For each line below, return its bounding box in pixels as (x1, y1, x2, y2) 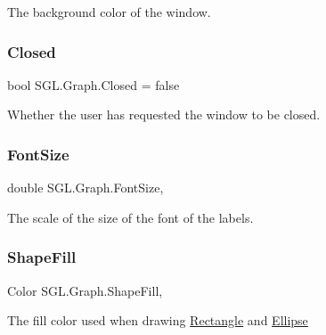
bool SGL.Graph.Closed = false (7, 75, 180, 94)
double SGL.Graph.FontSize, (7, 178, 164, 197)
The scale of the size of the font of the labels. (7, 208, 254, 226)
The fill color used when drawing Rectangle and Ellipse (7, 311, 308, 330)
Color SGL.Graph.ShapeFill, (7, 281, 163, 299)
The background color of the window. (7, 3, 211, 20)
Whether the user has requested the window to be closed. (7, 105, 321, 124)
